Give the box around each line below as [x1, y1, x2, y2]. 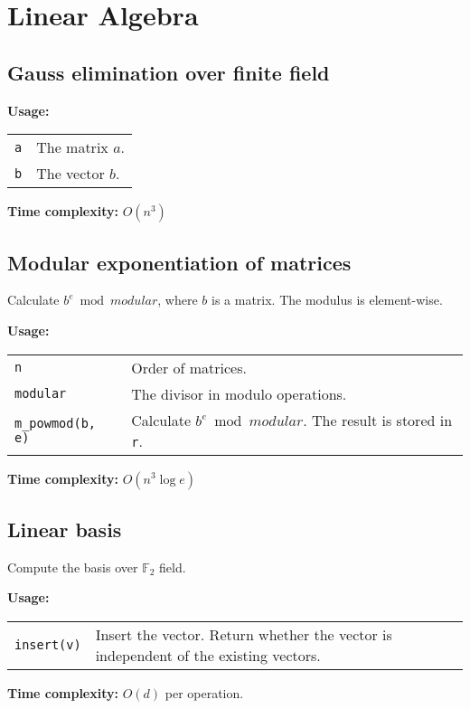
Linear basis [7, 515, 122, 543]
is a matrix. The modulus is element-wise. [211, 290, 443, 309]
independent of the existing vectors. [95, 644, 321, 666]
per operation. [164, 683, 244, 702]
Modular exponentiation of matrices [7, 248, 352, 276]
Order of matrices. [131, 356, 247, 378]
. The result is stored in [303, 409, 453, 430]
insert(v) [14, 637, 81, 652]
